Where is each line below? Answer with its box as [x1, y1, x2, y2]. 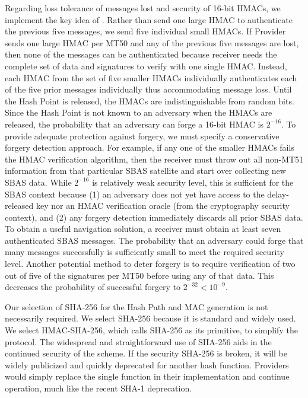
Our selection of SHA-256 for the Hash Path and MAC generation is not [5, 300, 268, 313]
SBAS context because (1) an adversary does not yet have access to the [5, 187, 265, 200]
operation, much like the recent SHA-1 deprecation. [5, 382, 192, 394]
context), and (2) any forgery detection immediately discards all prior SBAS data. [5, 211, 303, 223]
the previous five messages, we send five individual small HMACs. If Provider [5, 25, 286, 37]
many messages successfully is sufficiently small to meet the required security [5, 246, 284, 258]
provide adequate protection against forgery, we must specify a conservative [5, 129, 280, 142]
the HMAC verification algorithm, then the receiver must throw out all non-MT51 [5, 152, 304, 165]
